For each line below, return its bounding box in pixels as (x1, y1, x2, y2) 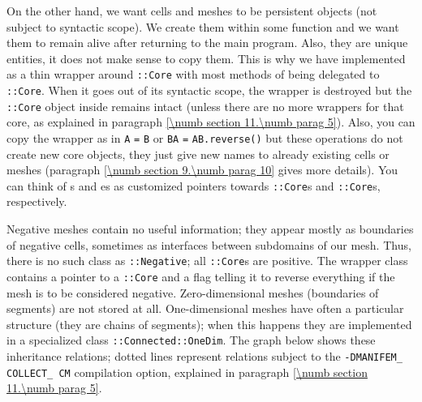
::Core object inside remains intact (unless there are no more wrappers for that (6, 97, 404, 114)
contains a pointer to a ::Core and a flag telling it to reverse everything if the (6, 267, 395, 284)
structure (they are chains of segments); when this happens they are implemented (6, 315, 412, 332)
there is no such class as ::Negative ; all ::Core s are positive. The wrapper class (6, 252, 408, 269)
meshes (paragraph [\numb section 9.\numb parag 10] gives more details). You (6, 161, 398, 178)
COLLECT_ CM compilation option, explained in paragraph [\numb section (6, 363, 368, 380)
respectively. (6, 193, 67, 210)
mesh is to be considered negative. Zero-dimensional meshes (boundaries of (6, 284, 379, 301)
